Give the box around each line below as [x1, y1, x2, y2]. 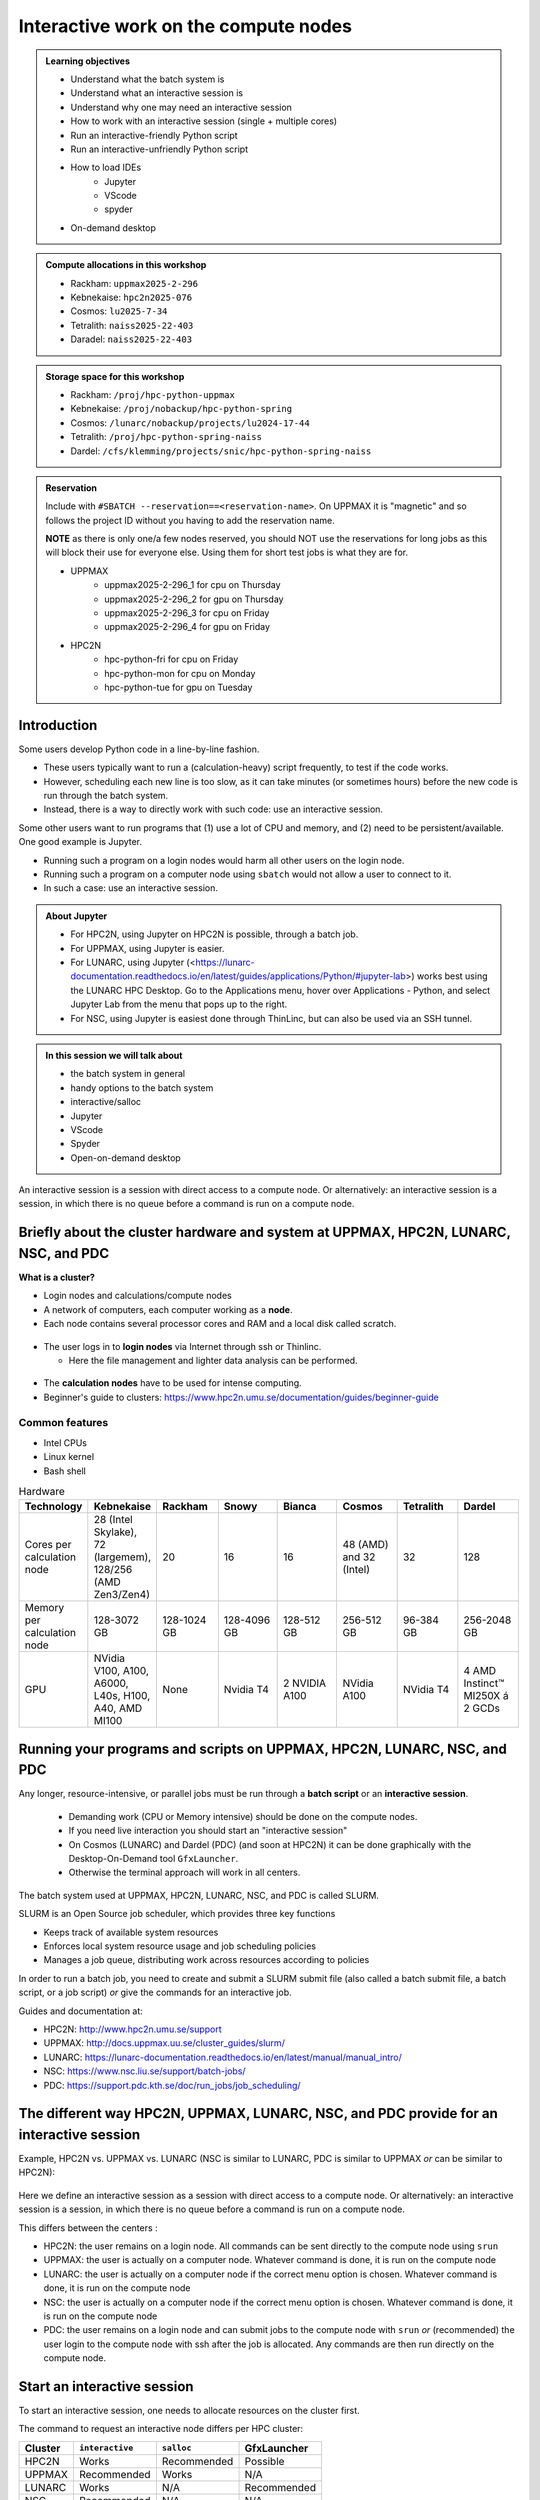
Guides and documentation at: [18, 2005, 144, 2017]
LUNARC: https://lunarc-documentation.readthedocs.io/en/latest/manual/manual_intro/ [43, 2051, 402, 2063]
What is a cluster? [18, 1271, 95, 1283]
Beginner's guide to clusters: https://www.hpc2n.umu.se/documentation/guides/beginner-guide [43, 1391, 439, 1403]
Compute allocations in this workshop [45, 259, 207, 271]
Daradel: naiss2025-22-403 [70, 333, 193, 345]
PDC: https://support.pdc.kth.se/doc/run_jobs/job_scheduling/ [43, 2079, 301, 2091]
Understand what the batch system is [70, 73, 225, 85]
